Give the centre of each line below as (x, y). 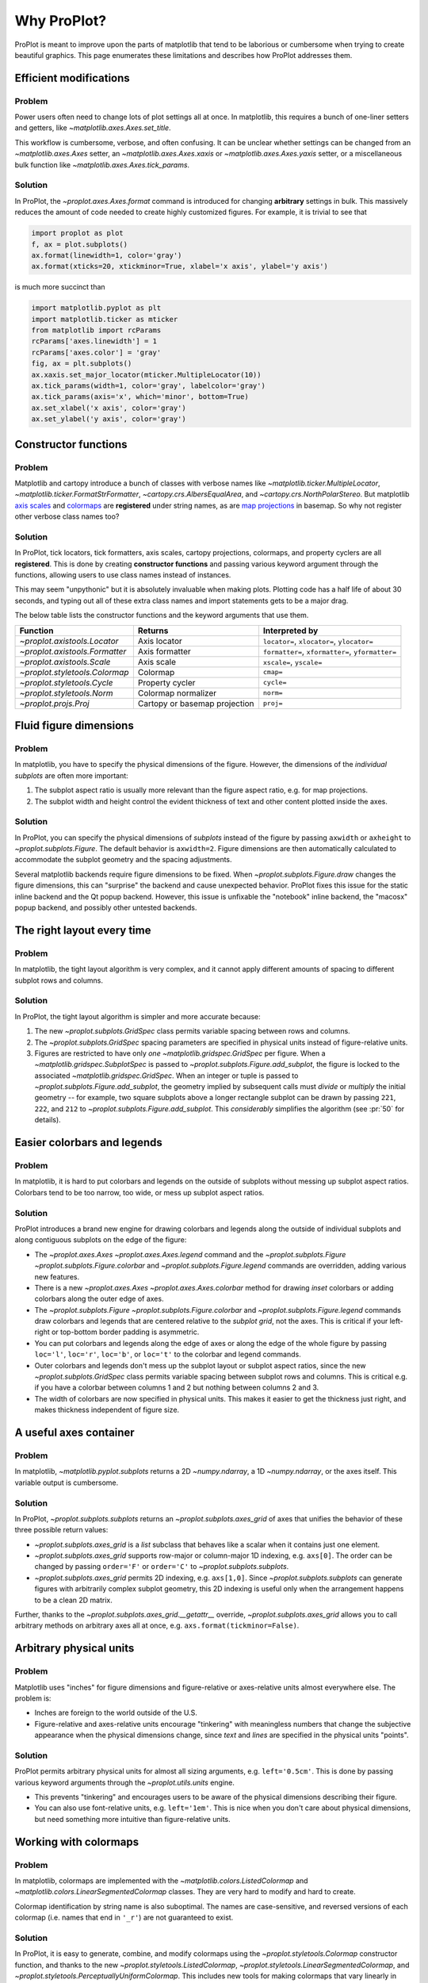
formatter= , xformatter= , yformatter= (329, 651)
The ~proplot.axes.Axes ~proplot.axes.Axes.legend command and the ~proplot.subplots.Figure (190, 1254)
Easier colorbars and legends (88, 1143)
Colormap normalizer (177, 692)
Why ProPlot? (61, 21)
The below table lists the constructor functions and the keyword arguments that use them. (162, 616)
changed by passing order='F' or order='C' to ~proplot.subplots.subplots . (162, 1567)
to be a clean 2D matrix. (73, 1600)
